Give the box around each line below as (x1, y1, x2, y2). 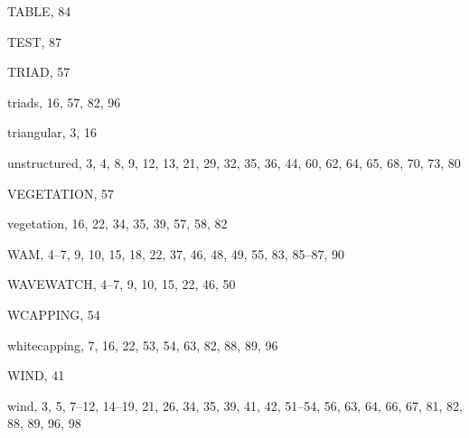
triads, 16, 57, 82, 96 (7, 92, 121, 111)
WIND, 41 (7, 366, 65, 385)
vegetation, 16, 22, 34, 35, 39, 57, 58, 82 (7, 214, 228, 233)
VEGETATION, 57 (7, 183, 114, 202)
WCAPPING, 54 (7, 304, 100, 323)
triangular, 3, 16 (7, 123, 97, 142)
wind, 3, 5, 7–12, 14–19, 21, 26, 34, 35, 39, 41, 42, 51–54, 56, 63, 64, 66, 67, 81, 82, (7, 396, 463, 415)
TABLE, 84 (7, 2, 71, 20)
